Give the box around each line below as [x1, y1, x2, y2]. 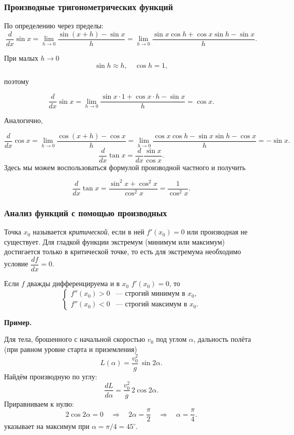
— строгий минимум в [115, 290, 185, 298]
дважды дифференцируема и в [27, 278, 120, 289]
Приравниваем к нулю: [4, 398, 74, 409]
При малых [4, 52, 38, 63]
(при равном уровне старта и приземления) [4, 343, 137, 354]
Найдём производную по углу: [4, 371, 97, 381]
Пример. [4, 317, 32, 327]
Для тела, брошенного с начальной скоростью [4, 334, 145, 344]
